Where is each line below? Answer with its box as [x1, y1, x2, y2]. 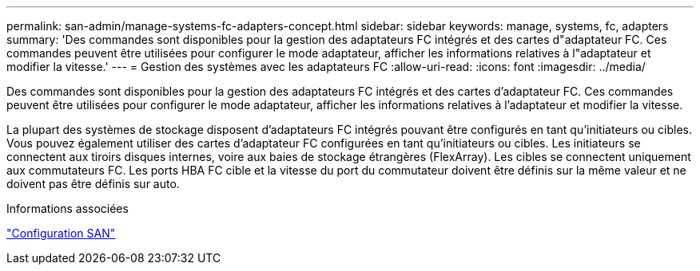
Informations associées [6, 202, 129, 215]
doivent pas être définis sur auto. [6, 177, 180, 190]
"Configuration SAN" [6, 226, 116, 240]
